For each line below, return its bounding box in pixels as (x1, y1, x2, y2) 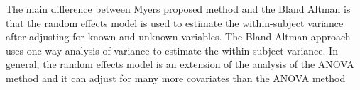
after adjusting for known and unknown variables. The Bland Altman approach (6, 29, 351, 44)
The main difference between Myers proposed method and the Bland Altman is (6, 1, 351, 16)
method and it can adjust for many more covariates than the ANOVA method (6, 70, 346, 85)
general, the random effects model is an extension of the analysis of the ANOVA (6, 57, 354, 72)
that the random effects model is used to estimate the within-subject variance (6, 15, 344, 30)
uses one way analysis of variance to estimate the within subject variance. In (6, 43, 338, 57)
